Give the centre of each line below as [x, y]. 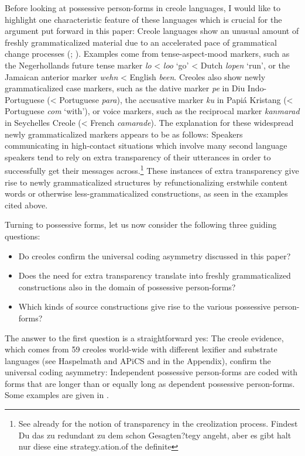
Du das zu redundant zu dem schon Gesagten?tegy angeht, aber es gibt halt [155, 435]
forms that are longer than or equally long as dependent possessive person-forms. [150, 383]
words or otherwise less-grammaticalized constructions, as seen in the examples [146, 193]
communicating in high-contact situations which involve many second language [146, 145]
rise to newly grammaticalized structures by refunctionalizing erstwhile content [146, 182]
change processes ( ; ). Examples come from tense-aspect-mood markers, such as [147, 54]
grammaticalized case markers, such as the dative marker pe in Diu [125, 88]
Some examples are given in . [57, 395]
